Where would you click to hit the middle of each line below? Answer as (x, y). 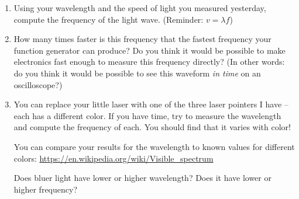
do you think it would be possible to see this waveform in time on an (137, 73)
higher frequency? (46, 189)
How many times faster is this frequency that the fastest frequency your (142, 39)
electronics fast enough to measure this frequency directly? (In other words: (149, 62)
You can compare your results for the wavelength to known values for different (154, 146)
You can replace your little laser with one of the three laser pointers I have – (151, 104)
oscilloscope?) (38, 84)
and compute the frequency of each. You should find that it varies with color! (152, 127)
